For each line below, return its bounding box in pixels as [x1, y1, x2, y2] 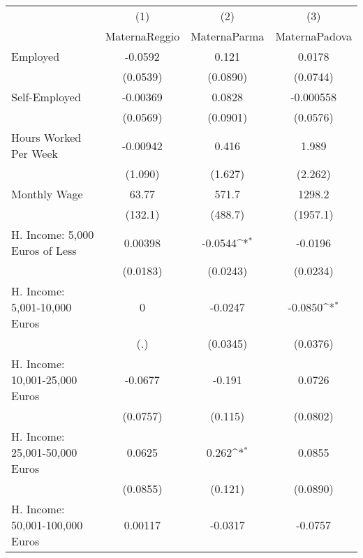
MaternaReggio [105, 28, 180, 44]
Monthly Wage [11, 186, 83, 202]
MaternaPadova [275, 28, 352, 44]
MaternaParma [191, 28, 265, 44]
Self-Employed [11, 89, 81, 105]
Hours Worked [11, 129, 82, 145]
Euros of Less [11, 242, 77, 258]
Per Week [11, 145, 58, 161]
